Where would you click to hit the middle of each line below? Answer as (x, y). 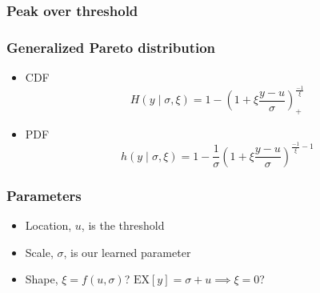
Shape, (42, 279)
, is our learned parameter (127, 252)
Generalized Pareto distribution (111, 47)
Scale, (39, 252)
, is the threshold (123, 225)
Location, (48, 225)
